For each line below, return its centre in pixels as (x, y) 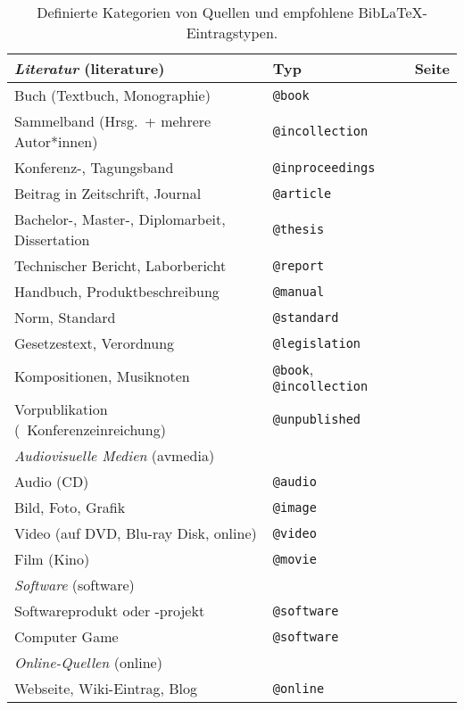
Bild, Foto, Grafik (70, 507)
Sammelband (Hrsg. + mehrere (113, 121)
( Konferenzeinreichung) (90, 429)
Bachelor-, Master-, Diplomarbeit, (120, 219)
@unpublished (317, 419)
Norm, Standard (65, 317)
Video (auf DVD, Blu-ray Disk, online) (136, 533)
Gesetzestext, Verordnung (95, 343)
